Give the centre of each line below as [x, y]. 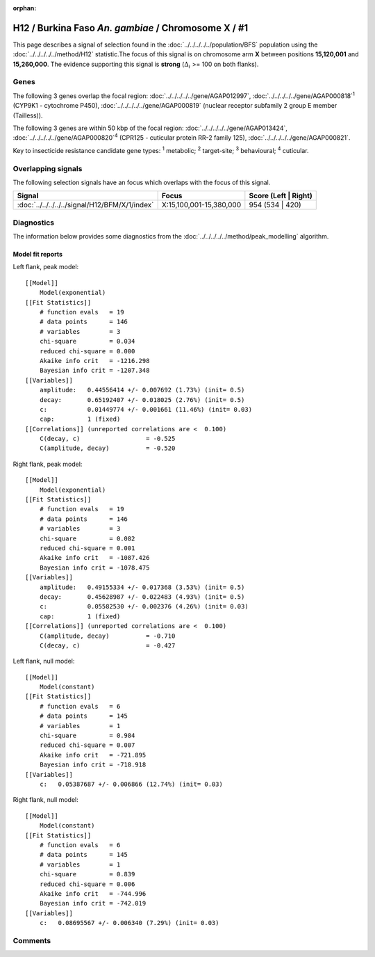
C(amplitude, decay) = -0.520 [107, 448]
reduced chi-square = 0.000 [87, 351]
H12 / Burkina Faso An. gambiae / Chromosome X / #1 [131, 28]
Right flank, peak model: [48, 464]
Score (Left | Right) [281, 196]
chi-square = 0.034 [87, 341]
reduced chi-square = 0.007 [87, 745]
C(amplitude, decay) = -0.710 [107, 636]
